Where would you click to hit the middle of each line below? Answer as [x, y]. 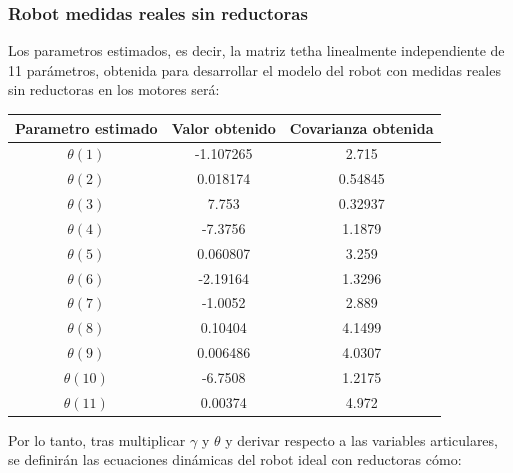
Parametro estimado [86, 127]
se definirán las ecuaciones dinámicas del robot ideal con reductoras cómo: [235, 459]
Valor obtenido [223, 127]
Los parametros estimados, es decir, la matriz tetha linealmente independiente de [256, 50]
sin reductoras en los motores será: [114, 89]
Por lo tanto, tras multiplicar [97, 439]
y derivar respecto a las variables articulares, [361, 439]
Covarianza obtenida [361, 127]
